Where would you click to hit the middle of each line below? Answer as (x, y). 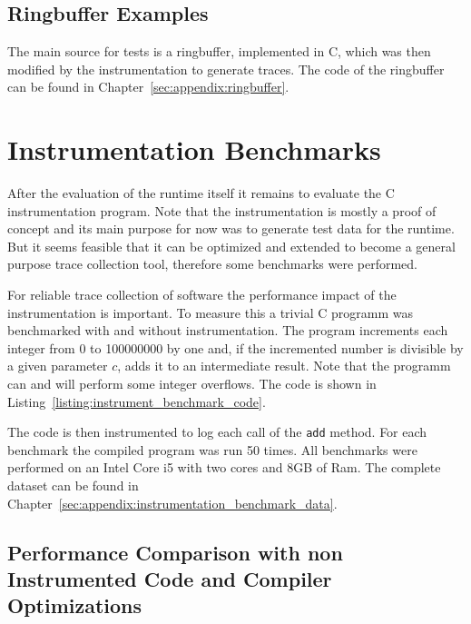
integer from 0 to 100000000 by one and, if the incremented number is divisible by (235, 347)
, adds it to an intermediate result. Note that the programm (284, 366)
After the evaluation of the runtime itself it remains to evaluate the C (201, 193)
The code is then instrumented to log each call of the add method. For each (217, 432)
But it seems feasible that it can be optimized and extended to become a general (231, 246)
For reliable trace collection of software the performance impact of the (202, 295)
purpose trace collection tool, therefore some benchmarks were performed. (213, 264)
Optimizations (75, 605)
